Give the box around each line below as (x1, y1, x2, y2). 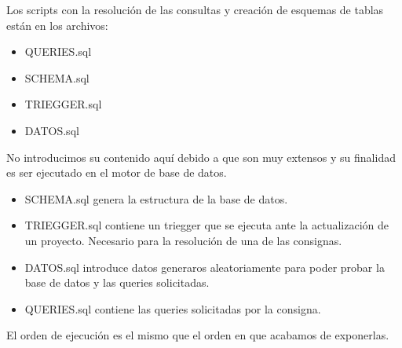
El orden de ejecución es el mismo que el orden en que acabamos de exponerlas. (6, 327, 389, 343)
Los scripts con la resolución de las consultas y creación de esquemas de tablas (6, 2, 384, 17)
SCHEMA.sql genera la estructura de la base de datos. (24, 190, 288, 207)
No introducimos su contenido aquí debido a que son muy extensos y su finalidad (6, 148, 396, 165)
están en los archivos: (6, 16, 108, 33)
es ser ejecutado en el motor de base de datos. (6, 164, 227, 181)
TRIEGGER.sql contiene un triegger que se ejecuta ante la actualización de (24, 217, 389, 233)
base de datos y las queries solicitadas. (24, 274, 210, 291)
